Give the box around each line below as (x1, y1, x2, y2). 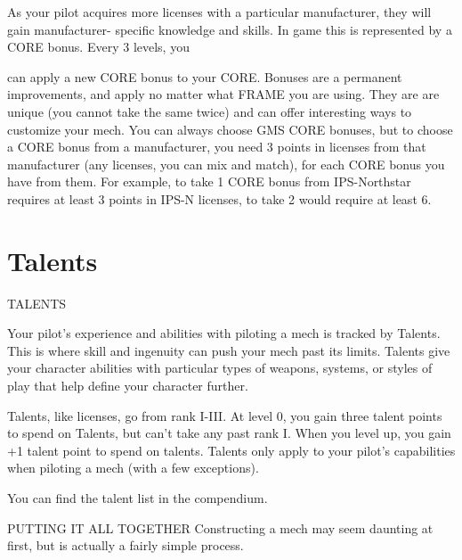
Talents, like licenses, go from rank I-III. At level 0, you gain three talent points (7, 406, 442, 424)
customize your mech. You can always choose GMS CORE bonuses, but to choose (7, 119, 453, 138)
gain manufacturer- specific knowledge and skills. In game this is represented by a (7, 20, 452, 38)
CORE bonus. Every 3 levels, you (7, 37, 190, 56)
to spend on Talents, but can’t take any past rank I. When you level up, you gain (7, 424, 451, 442)
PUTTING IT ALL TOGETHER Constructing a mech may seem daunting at (7, 518, 434, 537)
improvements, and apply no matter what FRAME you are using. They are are (7, 85, 440, 103)
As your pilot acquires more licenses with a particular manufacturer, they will (7, 3, 432, 21)
